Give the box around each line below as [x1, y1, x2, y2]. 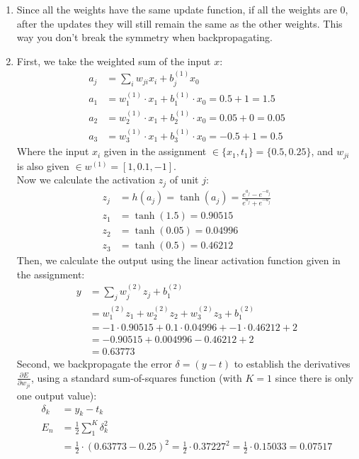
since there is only [275, 370, 353, 385]
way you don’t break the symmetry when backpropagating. [16, 30, 273, 45]
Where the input [16, 144, 89, 159]
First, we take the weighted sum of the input [16, 53, 211, 68]
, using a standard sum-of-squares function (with [30, 370, 242, 385]
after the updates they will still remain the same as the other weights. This [16, 16, 343, 30]
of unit [169, 172, 199, 187]
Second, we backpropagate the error [16, 356, 172, 371]
